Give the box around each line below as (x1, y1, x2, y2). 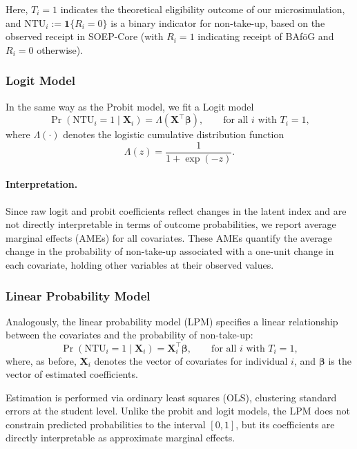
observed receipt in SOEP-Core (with (6, 29, 164, 44)
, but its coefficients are (235, 417, 335, 431)
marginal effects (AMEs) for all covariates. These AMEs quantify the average (6, 230, 332, 245)
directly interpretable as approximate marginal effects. (6, 430, 235, 445)
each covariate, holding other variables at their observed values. (6, 258, 274, 272)
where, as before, (6, 353, 77, 367)
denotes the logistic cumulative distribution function (63, 127, 284, 142)
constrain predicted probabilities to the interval (6, 417, 206, 431)
